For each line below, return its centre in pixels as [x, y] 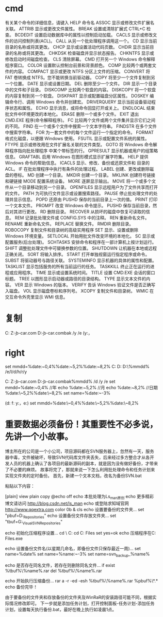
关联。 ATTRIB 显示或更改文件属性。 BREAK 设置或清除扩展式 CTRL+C [75, 29]
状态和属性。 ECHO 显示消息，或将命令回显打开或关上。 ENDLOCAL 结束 [82, 108]
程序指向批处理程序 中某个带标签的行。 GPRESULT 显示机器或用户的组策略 [83, 150]
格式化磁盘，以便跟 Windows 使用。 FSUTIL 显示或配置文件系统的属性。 [77, 138]
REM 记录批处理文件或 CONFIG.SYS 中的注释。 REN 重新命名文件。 [82, 218]
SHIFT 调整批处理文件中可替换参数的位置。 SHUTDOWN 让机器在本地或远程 [81, 248]
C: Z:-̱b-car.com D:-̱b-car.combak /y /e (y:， [49, 333]
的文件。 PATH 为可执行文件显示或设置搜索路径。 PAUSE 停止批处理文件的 [79, 193]
